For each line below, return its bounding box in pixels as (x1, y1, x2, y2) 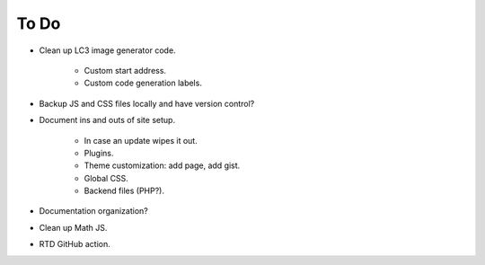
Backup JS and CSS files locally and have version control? (39, 98, 255, 109)
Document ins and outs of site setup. (39, 115, 175, 126)
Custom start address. (84, 65, 166, 75)
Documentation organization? (39, 206, 148, 216)
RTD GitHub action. (39, 239, 111, 250)
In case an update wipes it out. (84, 135, 198, 146)
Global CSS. (84, 172, 129, 183)
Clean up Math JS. (39, 222, 108, 233)
